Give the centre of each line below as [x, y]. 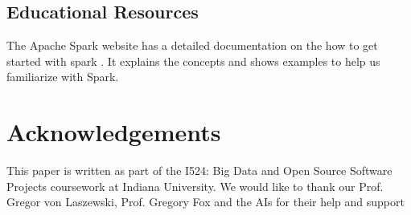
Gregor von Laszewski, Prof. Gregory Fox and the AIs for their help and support [205, 202]
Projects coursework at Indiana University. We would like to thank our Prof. [195, 186]
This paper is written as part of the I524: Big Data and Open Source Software [199, 170]
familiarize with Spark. [63, 77]
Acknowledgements [114, 132]
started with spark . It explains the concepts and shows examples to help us [193, 61]
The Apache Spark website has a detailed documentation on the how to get [192, 45]
